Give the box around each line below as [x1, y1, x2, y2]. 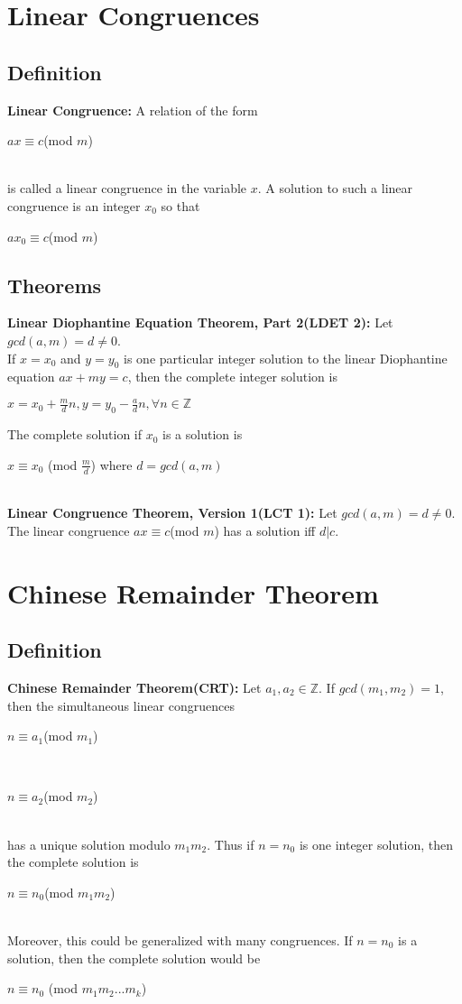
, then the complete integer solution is [127, 367, 337, 386]
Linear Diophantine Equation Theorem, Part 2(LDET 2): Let [7, 313, 393, 332]
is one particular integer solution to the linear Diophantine [124, 348, 448, 367]
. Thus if [207, 834, 254, 853]
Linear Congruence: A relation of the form [7, 100, 258, 119]
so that [161, 196, 200, 215]
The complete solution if [7, 425, 143, 444]
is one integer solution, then [299, 834, 454, 853]
